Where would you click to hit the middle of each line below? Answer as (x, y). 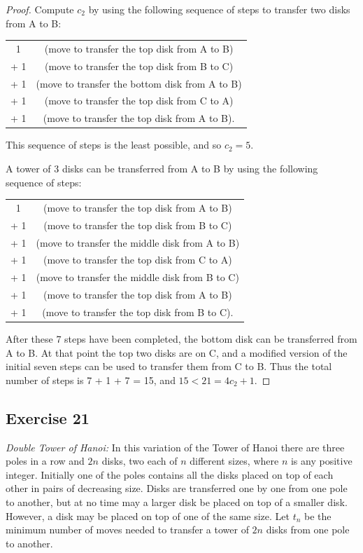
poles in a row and (45, 461)
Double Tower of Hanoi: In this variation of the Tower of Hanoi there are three (175, 447)
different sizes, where (234, 461)
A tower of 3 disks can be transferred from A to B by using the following (162, 168)
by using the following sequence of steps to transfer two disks (219, 9)
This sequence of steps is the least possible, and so (114, 145)
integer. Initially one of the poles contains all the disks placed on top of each (170, 474)
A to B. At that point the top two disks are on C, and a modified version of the (177, 352)
